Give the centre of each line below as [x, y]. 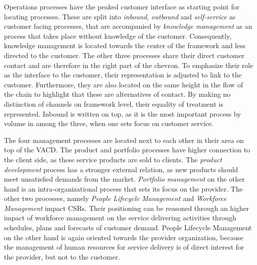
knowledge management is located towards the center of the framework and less [125, 45]
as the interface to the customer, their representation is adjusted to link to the [123, 75]
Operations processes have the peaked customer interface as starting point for [122, 6]
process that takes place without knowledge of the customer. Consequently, [118, 35]
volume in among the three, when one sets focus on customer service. [109, 123]
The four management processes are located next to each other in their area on [124, 140]
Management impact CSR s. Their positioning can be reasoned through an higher [127, 208]
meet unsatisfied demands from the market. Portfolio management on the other [125, 179]
